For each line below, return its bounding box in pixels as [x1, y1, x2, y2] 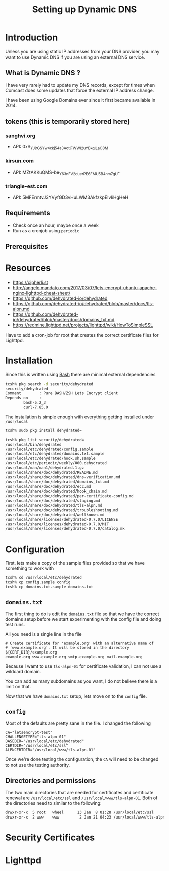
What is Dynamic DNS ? [5, 69, 81, 77]
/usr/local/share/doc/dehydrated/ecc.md [5, 484, 92, 489]
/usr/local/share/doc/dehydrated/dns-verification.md [5, 474, 121, 480]
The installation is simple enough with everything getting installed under [5, 414, 154, 420]
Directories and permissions [5, 776, 96, 785]
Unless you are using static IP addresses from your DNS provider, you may [5, 48, 160, 55]
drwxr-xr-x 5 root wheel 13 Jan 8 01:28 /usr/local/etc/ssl [5, 810, 154, 815]
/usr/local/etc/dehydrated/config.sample [5, 447, 94, 452]
